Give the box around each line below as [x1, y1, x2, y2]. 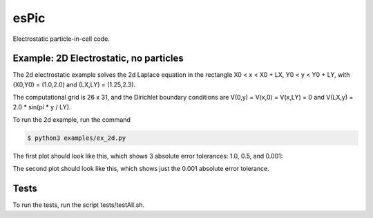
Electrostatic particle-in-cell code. [12, 35, 110, 43]
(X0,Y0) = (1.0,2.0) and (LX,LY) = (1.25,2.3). [12, 80, 136, 89]
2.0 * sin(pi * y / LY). [12, 102, 71, 111]
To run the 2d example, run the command [12, 116, 131, 124]
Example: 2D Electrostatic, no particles [12, 53, 184, 64]
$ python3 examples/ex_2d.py [27, 134, 126, 142]
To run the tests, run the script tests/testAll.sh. [12, 201, 145, 209]
